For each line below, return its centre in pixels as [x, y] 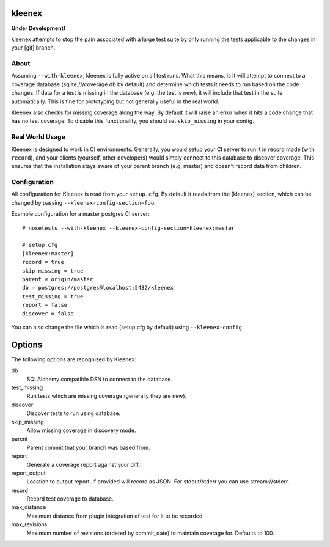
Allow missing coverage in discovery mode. [81, 430]
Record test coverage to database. [70, 499]
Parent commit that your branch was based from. [88, 447]
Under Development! [38, 28]
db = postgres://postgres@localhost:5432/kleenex [98, 288]
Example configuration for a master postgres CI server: [80, 214]
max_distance [29, 507]
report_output [28, 473]
